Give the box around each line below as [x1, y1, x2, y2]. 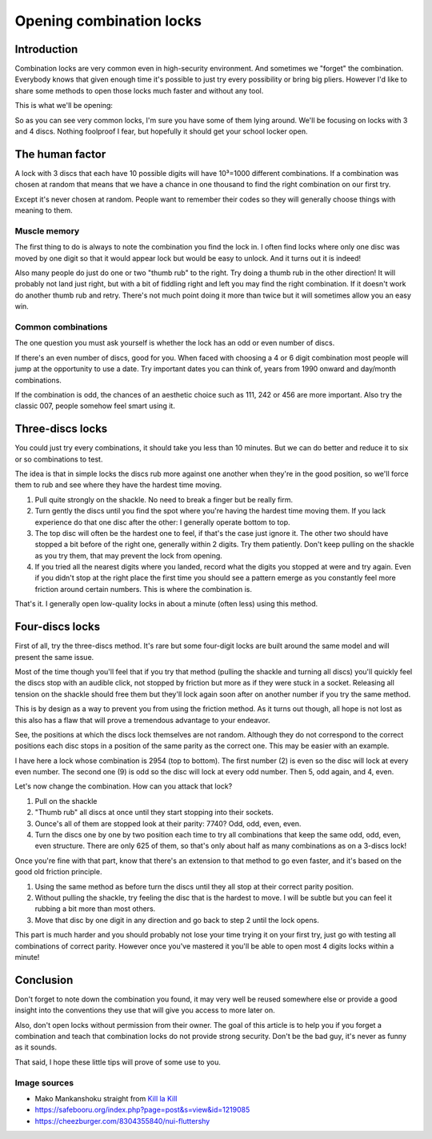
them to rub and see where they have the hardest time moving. [14, 480, 222, 490]
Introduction [14, 42, 78, 56]
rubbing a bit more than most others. [34, 904, 156, 913]
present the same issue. [14, 652, 94, 661]
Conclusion [14, 973, 74, 987]
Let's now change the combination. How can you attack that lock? [14, 781, 233, 791]
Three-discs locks [14, 422, 108, 436]
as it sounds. [14, 1042, 58, 1052]
